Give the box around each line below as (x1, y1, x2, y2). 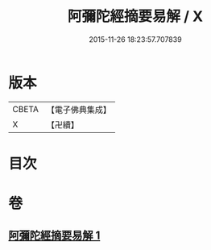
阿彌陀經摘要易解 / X (67, 7, 204, 26)
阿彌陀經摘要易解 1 (8, 229, 101, 243)
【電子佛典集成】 (46, 104, 111, 115)
